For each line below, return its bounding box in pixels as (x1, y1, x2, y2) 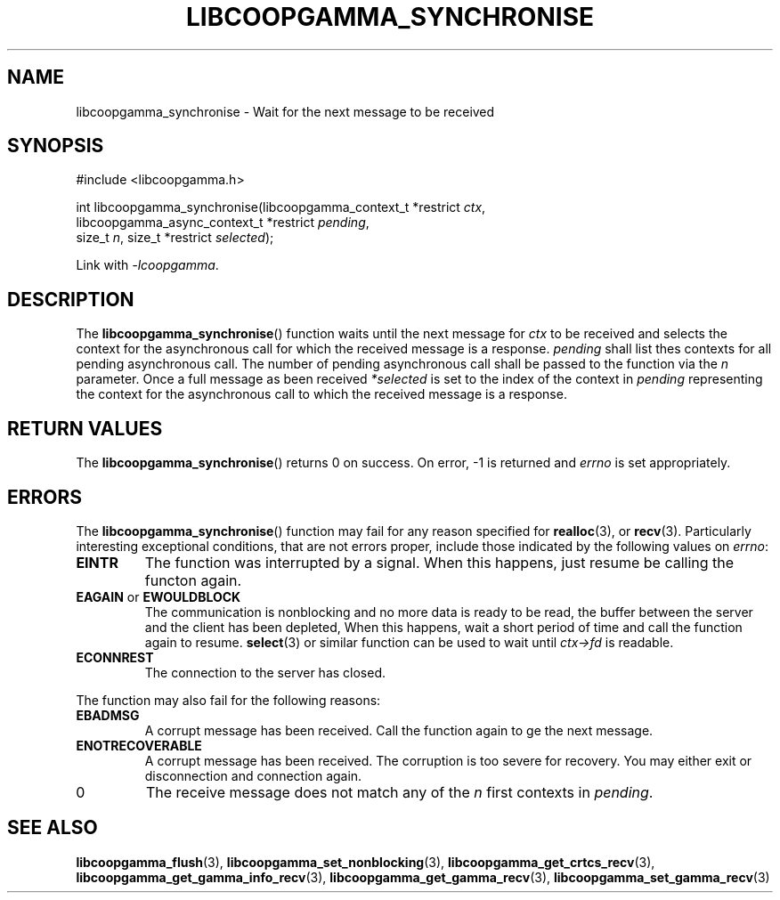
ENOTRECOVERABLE (76, 737, 202, 753)
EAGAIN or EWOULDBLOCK (76, 588, 241, 604)
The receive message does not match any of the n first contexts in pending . (145, 782, 654, 801)
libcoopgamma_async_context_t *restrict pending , (76, 215, 370, 231)
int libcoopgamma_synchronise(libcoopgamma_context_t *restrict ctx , (76, 199, 486, 215)
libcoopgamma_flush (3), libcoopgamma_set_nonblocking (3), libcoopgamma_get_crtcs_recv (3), (76, 854, 655, 870)
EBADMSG (76, 707, 140, 723)
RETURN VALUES (7, 417, 163, 440)
